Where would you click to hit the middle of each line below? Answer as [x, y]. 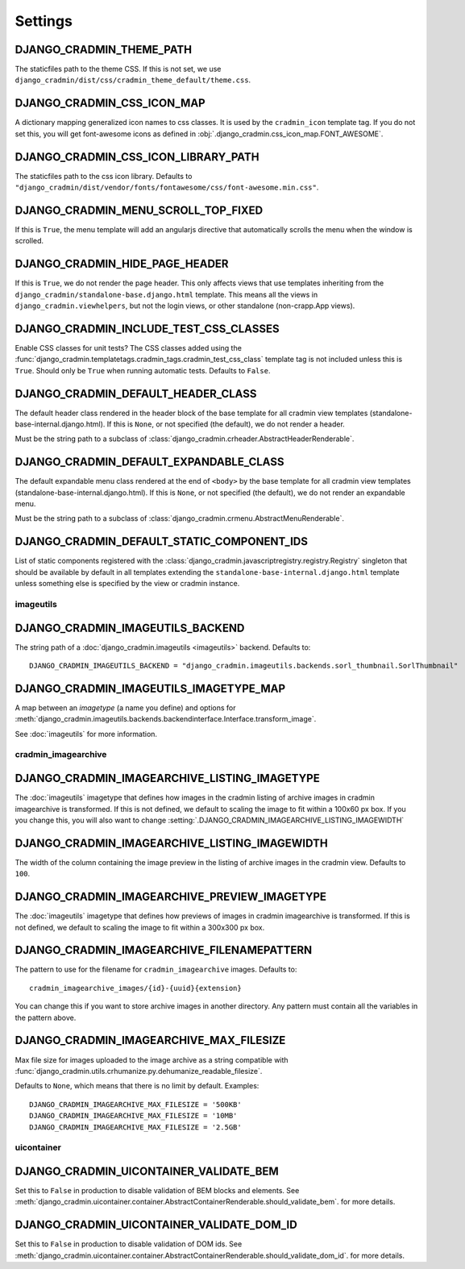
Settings [44, 21]
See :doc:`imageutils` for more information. [86, 734]
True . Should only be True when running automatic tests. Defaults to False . [143, 370]
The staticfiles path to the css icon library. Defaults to [104, 176]
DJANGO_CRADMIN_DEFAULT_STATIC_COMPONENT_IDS [162, 541]
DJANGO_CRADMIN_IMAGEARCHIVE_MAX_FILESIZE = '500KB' [135, 1104]
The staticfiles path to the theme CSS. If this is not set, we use [118, 69]
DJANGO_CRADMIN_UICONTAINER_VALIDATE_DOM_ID [156, 1225]
